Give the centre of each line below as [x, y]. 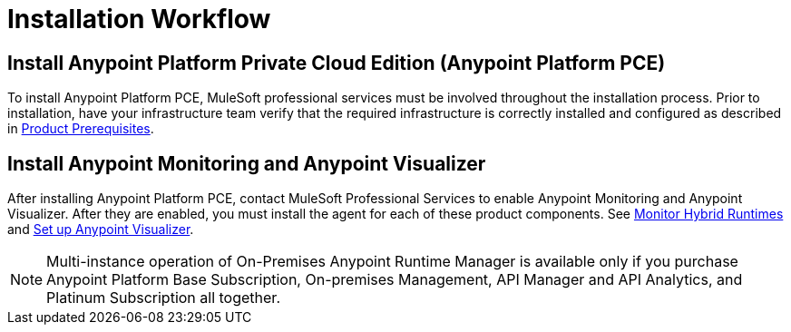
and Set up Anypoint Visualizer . [101, 229]
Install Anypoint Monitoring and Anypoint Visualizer [247, 163]
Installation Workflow [139, 19]
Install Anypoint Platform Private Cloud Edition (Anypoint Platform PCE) [337, 63]
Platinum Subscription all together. [163, 298]
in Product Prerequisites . [81, 129]
